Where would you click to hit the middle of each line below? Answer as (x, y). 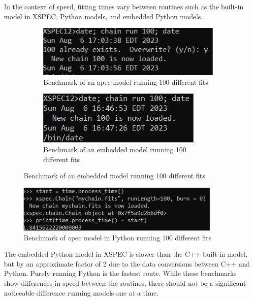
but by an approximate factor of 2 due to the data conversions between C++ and (127, 263)
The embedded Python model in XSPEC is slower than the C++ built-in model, (126, 254)
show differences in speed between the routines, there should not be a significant (125, 283)
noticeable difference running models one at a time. (81, 292)
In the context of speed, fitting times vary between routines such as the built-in (124, 6)
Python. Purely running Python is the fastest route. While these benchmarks (120, 273)
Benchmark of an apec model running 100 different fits (126, 82)
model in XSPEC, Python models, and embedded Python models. (103, 16)
